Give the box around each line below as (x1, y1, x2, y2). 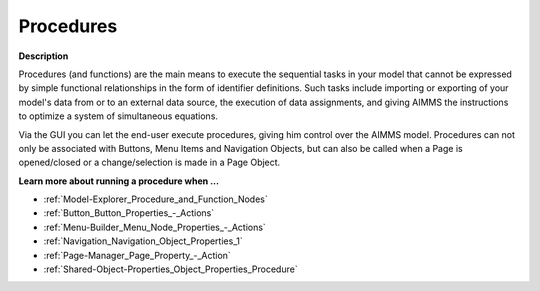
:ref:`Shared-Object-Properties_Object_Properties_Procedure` (43, 263, 299, 275)
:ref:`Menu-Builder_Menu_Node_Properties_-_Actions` (43, 221, 267, 233)
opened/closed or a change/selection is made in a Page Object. (18, 156, 281, 169)
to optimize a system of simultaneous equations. (18, 110, 219, 122)
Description (18, 50, 69, 62)
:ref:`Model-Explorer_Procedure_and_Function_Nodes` (43, 193, 269, 205)
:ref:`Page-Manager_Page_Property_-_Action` (43, 249, 232, 261)
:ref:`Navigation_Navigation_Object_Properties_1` (43, 235, 244, 247)
